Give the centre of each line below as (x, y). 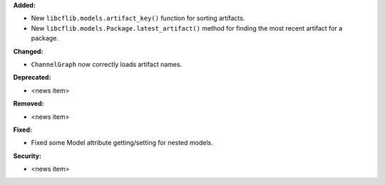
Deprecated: (32, 78)
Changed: (28, 51)
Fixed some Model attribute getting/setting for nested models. (122, 143)
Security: (27, 156)
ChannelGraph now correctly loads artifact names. (107, 64)
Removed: (29, 104)
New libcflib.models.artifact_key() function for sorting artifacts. (138, 18)
